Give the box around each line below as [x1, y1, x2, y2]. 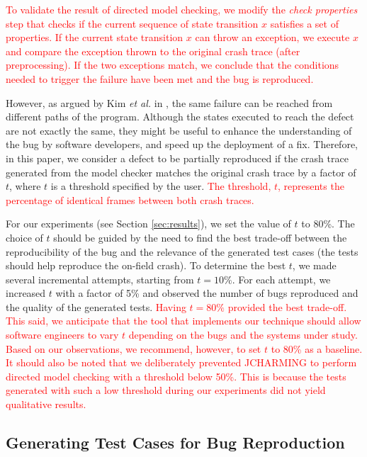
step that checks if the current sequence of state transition [6, 16, 259, 30]
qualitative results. [6, 397, 86, 412]
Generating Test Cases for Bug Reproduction [6, 431, 345, 453]
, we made [292, 258, 337, 273]
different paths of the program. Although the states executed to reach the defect [6, 109, 354, 124]
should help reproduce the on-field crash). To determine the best [6, 258, 286, 273]
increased [6, 286, 46, 300]
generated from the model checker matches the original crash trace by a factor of [6, 164, 356, 179]
